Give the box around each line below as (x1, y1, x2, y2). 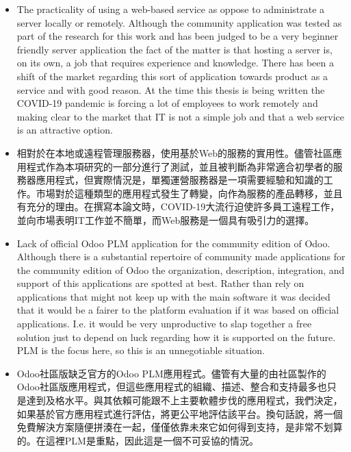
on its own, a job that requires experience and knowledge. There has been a (16, 55, 334, 70)
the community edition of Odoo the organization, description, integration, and (16, 262, 345, 277)
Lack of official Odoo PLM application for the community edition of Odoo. (16, 236, 330, 250)
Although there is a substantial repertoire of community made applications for (16, 249, 346, 264)
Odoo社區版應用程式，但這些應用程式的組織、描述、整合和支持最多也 (16, 379, 327, 394)
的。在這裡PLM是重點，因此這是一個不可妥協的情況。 (16, 433, 259, 447)
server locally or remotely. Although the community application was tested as (16, 15, 342, 29)
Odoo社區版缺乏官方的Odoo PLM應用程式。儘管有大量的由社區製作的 (16, 366, 326, 380)
